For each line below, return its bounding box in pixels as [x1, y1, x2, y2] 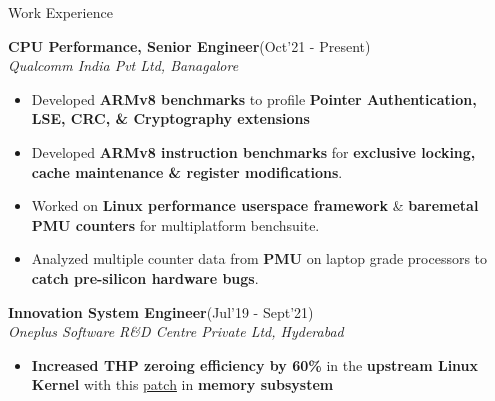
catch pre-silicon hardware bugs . [31, 267, 259, 288]
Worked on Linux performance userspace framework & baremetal [31, 195, 479, 216]
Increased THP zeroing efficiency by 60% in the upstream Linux [31, 354, 479, 375]
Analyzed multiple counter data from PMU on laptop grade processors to [31, 248, 488, 269]
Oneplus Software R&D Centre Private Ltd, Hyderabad [8, 321, 344, 342]
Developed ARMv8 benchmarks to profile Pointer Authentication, [31, 88, 477, 109]
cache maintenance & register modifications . [31, 161, 343, 182]
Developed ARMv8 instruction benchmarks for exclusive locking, [31, 141, 476, 162]
